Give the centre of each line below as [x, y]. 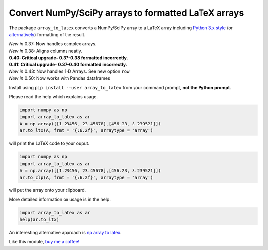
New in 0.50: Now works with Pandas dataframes [60, 78]
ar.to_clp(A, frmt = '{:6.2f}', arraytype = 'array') [86, 178]
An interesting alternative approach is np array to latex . [65, 233]
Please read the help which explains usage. [53, 97]
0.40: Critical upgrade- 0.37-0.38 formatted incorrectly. [68, 58]
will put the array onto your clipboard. [48, 190]
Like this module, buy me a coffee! [44, 242]
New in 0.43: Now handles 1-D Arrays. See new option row [69, 71]
